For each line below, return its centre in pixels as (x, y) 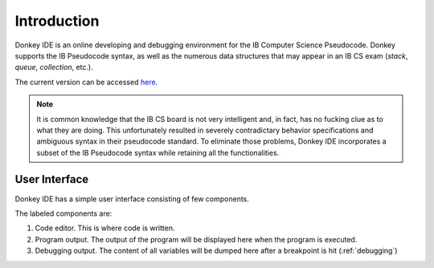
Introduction (57, 21)
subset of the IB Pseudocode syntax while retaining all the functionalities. (158, 152)
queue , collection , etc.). (54, 67)
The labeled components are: (63, 213)
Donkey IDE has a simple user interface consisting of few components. (132, 199)
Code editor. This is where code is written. (105, 228)
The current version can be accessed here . (86, 82)
